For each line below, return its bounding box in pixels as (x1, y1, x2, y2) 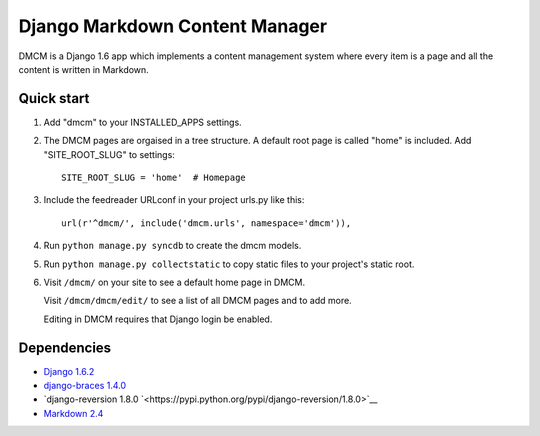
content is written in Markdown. (18, 63, 149, 75)
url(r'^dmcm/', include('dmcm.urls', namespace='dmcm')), (61, 217, 352, 229)
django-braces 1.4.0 (43, 380, 127, 392)
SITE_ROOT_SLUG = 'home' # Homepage (61, 172, 247, 184)
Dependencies (18, 339, 112, 356)
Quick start (18, 90, 90, 107)
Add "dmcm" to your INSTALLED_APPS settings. (43, 116, 242, 128)
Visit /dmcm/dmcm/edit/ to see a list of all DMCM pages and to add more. (43, 295, 352, 307)
